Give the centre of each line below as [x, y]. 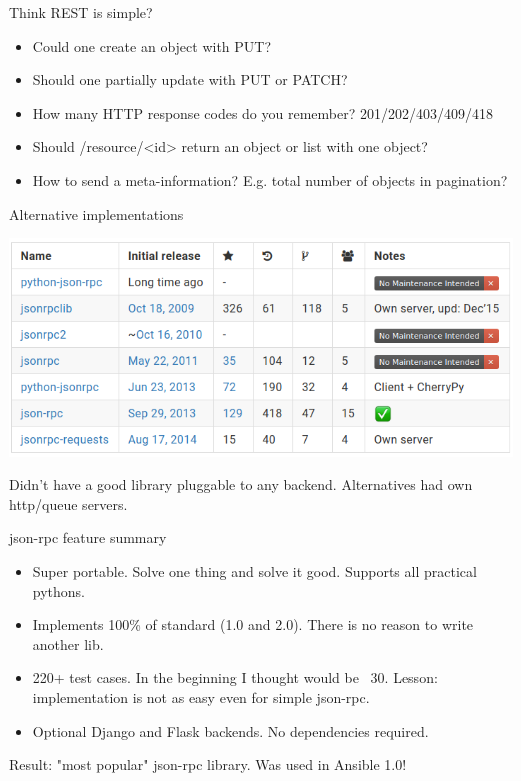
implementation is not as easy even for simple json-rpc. [201, 696]
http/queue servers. [68, 503]
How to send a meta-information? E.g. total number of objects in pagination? [270, 179]
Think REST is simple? [81, 12]
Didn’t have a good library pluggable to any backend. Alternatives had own [241, 484]
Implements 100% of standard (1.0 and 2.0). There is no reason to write [253, 624]
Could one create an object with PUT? [152, 45]
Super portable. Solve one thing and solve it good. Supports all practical [254, 570]
